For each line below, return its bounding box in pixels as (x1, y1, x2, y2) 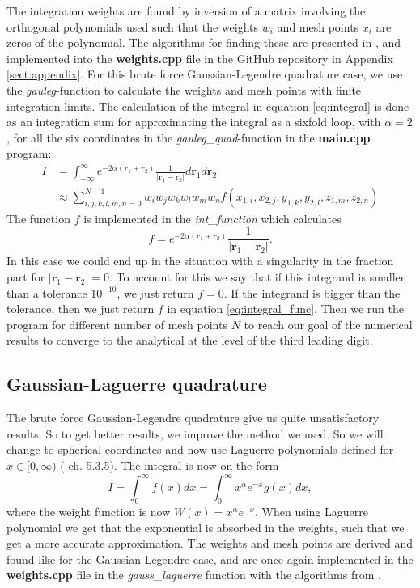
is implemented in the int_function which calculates (83, 209, 342, 226)
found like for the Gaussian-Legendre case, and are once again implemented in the (6, 550, 414, 567)
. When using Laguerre (254, 502, 368, 519)
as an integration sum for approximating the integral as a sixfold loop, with (6, 113, 381, 130)
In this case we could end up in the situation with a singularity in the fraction (6, 252, 394, 269)
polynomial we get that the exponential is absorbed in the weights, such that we (6, 518, 405, 535)
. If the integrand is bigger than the (223, 284, 401, 301)
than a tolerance (6, 284, 87, 301)
